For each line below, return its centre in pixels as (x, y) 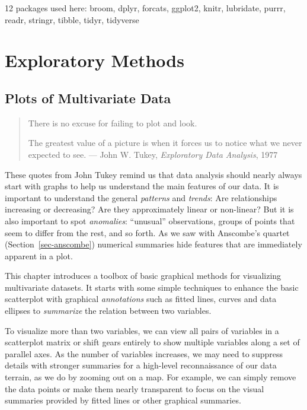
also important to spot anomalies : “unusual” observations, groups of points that (150, 220)
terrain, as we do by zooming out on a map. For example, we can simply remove (151, 377)
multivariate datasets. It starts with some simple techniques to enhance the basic (152, 287)
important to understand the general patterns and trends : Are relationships (141, 197)
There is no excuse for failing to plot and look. (113, 123)
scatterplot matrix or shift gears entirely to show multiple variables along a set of (152, 342)
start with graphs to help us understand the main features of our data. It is (142, 186)
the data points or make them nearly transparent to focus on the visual (135, 388)
